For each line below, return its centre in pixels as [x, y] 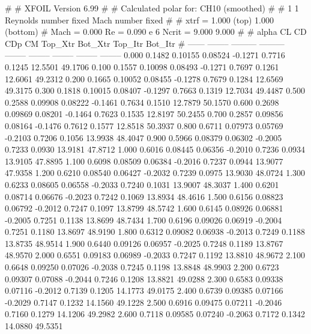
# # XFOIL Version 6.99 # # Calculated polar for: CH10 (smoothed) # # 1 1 [152, 8]
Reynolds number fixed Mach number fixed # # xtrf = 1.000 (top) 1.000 [140, 20]
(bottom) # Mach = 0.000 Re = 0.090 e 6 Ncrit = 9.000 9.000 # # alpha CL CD [156, 32]
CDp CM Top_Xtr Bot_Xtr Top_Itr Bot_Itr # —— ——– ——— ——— [145, 43]
